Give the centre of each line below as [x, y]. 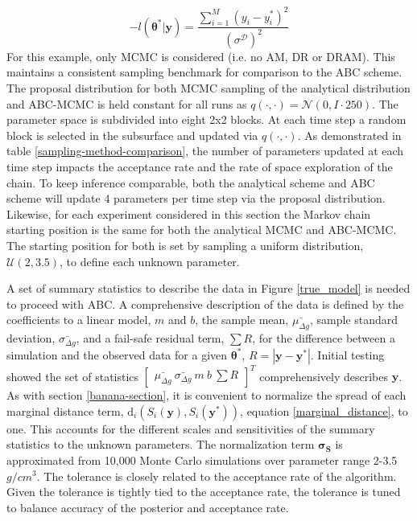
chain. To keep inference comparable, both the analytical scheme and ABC [191, 182]
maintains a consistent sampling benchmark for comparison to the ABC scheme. [204, 72]
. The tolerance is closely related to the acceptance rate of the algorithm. [217, 476]
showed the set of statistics [73, 376]
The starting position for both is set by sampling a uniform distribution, [185, 245]
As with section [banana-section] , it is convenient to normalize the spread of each [206, 395]
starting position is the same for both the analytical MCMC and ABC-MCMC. [202, 230]
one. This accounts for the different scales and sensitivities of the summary [191, 428]
